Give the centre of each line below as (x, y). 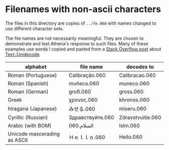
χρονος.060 (83, 100)
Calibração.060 (87, 75)
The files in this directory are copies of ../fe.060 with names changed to (81, 23)
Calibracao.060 (137, 75)
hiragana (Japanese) (32, 108)
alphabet (36, 66)
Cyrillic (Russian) (28, 117)
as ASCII (18, 140)
